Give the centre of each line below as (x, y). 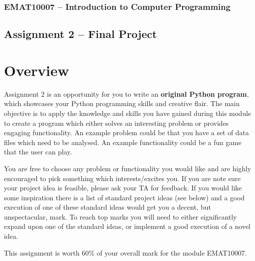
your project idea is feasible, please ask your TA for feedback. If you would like (123, 188)
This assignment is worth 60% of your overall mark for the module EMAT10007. (126, 252)
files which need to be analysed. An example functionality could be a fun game (123, 142)
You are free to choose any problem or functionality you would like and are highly (127, 168)
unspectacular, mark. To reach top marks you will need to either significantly (120, 216)
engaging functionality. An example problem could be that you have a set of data (127, 132)
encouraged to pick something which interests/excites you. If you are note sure (122, 178)
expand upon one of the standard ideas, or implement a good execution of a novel (127, 226)
